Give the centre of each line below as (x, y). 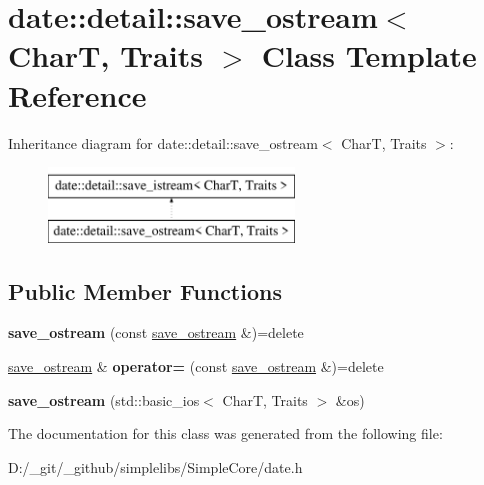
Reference (77, 94)
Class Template (369, 55)
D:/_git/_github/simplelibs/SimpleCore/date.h (155, 466)
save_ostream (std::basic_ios (104, 399)
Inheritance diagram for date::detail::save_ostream (163, 142)
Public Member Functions (145, 290)
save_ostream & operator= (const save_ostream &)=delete (196, 366)
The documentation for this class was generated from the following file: (225, 433)
